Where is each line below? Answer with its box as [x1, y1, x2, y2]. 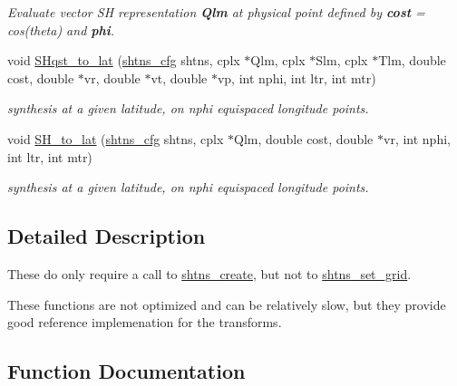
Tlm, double [378, 51, 446, 70]
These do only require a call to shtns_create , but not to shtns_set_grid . [7, 264, 412, 283]
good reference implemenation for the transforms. [7, 313, 282, 332]
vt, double [151, 68, 208, 87]
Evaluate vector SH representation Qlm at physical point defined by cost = [7, 3, 425, 21]
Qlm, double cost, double [234, 129, 374, 148]
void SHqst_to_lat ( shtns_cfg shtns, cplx [7, 51, 240, 70]
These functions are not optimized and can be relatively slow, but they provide [7, 294, 446, 314]
